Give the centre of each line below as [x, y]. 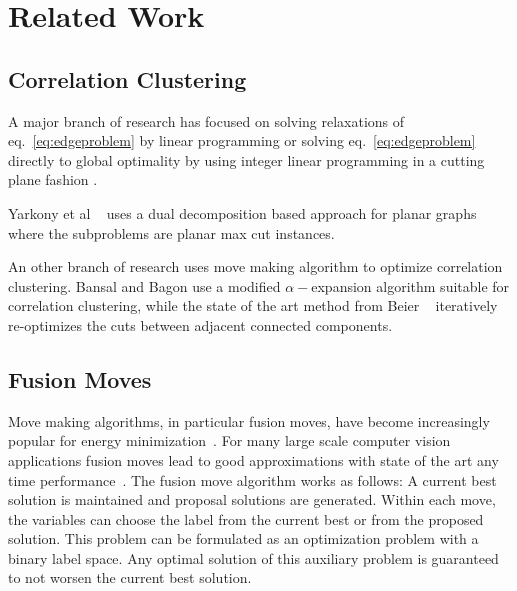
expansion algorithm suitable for [410, 285]
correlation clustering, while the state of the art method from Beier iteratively [253, 305]
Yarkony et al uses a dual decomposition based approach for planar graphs [242, 212]
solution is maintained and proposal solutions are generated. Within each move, [252, 499]
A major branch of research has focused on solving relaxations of [206, 120]
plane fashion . [53, 179]
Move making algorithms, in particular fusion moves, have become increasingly [249, 420]
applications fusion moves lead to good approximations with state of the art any [253, 459]
